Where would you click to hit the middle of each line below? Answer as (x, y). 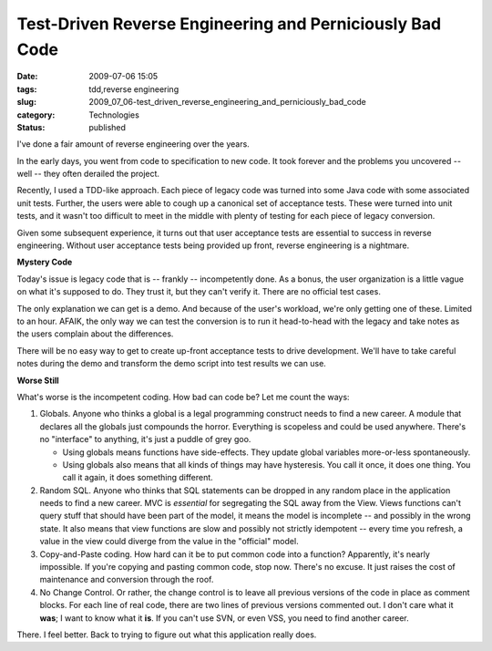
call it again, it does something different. (138, 478)
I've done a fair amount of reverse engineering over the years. (133, 144)
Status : (31, 127)
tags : (27, 89)
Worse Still (38, 380)
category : (36, 115)
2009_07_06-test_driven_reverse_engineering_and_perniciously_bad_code (227, 102)
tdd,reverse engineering (134, 89)
